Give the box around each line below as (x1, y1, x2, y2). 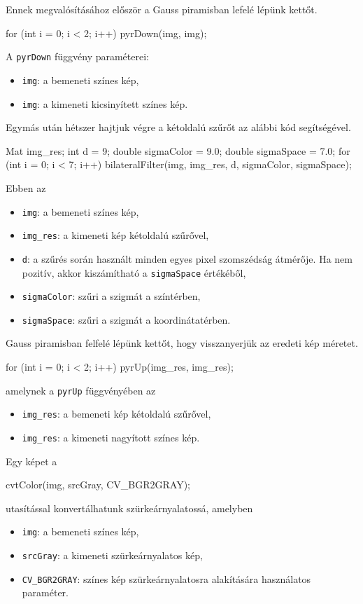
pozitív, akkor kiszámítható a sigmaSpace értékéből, (22, 265, 246, 280)
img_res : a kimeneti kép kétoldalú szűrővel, (22, 228, 209, 242)
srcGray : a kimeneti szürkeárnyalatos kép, (22, 548, 203, 563)
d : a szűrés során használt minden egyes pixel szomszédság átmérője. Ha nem (22, 251, 353, 266)
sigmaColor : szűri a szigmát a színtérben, (22, 289, 201, 303)
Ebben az (6, 180, 46, 195)
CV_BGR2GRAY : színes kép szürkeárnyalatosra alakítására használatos (22, 571, 311, 586)
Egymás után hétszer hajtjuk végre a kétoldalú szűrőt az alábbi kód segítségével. (6, 120, 351, 135)
